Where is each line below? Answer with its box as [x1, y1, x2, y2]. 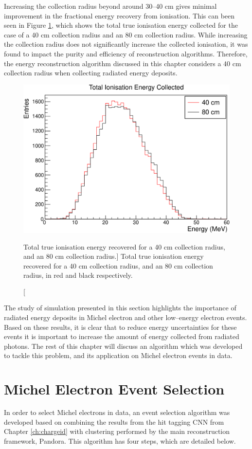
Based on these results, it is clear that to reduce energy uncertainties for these [4, 322, 237, 332]
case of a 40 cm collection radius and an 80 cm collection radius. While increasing [4, 29, 248, 39]
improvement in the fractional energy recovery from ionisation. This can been [4, 10, 235, 20]
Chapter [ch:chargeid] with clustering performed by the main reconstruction [4, 426, 230, 436]
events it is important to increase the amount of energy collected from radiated [4, 331, 239, 341]
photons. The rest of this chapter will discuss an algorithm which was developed [4, 341, 243, 351]
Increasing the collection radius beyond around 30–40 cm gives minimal [4, 1, 217, 11]
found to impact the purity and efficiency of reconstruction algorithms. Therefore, [4, 48, 248, 58]
